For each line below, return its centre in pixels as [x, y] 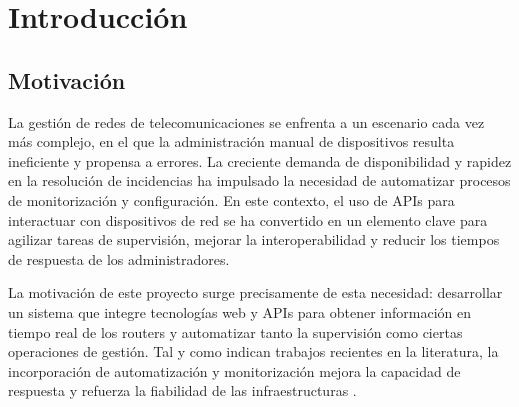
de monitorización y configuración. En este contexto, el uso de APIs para [231, 199]
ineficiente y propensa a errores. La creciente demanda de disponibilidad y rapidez [260, 160]
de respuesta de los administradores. [119, 258]
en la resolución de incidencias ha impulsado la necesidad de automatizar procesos [259, 180]
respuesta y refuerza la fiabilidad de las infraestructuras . [182, 390]
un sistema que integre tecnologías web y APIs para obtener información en [240, 311]
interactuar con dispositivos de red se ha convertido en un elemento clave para [248, 219]
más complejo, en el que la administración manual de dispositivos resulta [231, 141]
